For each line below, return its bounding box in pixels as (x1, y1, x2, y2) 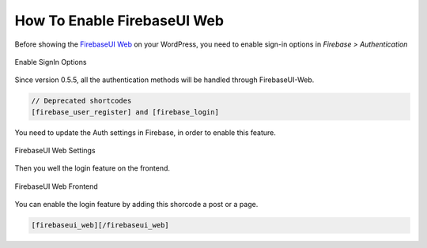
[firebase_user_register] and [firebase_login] (31, 107, 219, 116)
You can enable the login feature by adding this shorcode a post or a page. (14, 200, 259, 209)
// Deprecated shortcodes (31, 96, 132, 106)
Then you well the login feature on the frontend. (14, 163, 170, 173)
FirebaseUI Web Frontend (14, 182, 98, 191)
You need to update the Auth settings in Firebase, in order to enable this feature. (14, 127, 276, 137)
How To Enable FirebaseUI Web (14, 12, 225, 29)
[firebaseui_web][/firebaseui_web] (31, 221, 169, 230)
